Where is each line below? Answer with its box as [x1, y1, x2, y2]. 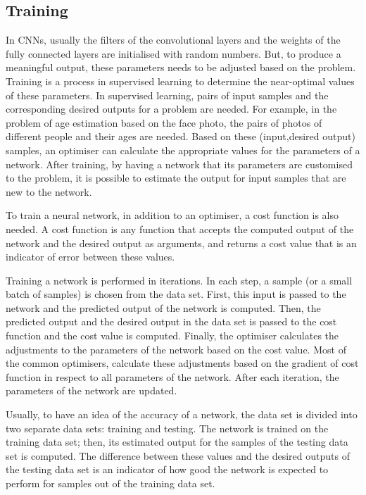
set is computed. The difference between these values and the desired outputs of [6, 448, 350, 463]
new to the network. [6, 184, 92, 199]
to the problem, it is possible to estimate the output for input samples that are [6, 170, 346, 185]
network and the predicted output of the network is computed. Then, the [6, 300, 321, 315]
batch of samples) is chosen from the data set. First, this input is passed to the [6, 287, 346, 301]
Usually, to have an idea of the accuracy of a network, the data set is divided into [6, 407, 358, 422]
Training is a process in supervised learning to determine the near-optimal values [6, 73, 355, 88]
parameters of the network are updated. [6, 383, 177, 398]
